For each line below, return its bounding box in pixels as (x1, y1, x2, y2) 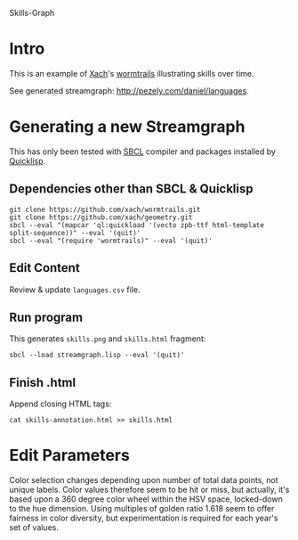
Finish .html (9, 374, 77, 390)
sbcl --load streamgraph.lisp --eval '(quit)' (9, 351, 185, 360)
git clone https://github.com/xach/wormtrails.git (9, 205, 201, 214)
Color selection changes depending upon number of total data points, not (9, 475, 278, 486)
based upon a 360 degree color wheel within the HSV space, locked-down (9, 494, 283, 504)
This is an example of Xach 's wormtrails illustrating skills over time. (9, 68, 255, 78)
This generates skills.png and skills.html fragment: (9, 333, 206, 344)
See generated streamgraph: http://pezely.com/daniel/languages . (9, 85, 249, 96)
